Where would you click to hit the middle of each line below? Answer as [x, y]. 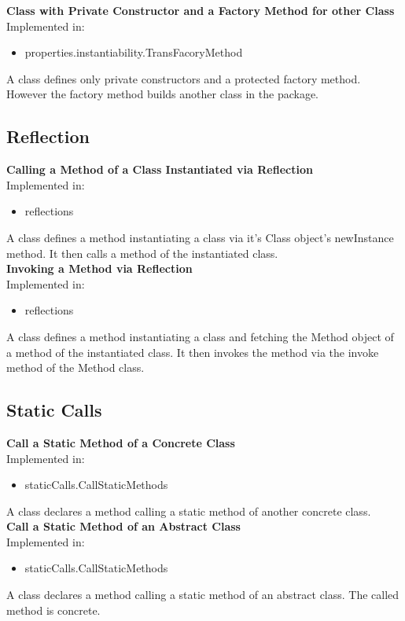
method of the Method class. [75, 367]
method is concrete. [53, 610]
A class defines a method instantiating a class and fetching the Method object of [200, 336]
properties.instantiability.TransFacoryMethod [134, 52]
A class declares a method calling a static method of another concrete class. [189, 511]
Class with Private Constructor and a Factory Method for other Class [201, 10]
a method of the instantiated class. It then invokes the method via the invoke [193, 352]
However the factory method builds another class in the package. [162, 94]
